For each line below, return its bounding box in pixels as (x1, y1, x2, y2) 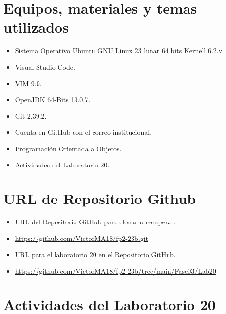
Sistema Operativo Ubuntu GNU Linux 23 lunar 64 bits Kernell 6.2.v (15, 45, 223, 55)
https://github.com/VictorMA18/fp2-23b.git (15, 233, 148, 243)
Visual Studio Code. (15, 61, 75, 72)
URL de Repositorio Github (3, 188, 196, 208)
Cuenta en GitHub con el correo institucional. (15, 127, 152, 137)
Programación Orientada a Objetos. (15, 143, 122, 153)
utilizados (3, 17, 69, 37)
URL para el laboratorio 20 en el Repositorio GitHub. (15, 249, 176, 259)
